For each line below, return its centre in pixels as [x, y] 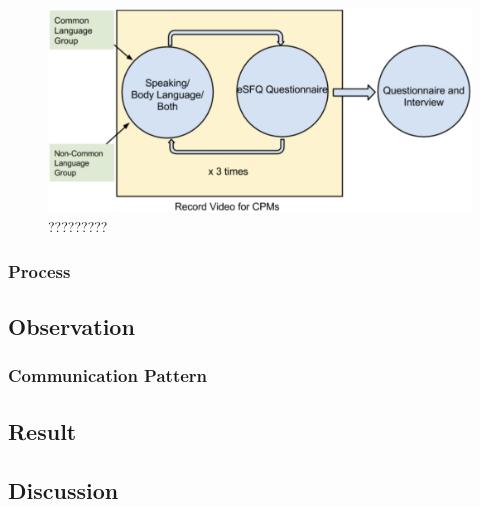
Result [42, 430]
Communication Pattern [108, 375]
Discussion [63, 489]
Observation [71, 326]
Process [39, 270]
